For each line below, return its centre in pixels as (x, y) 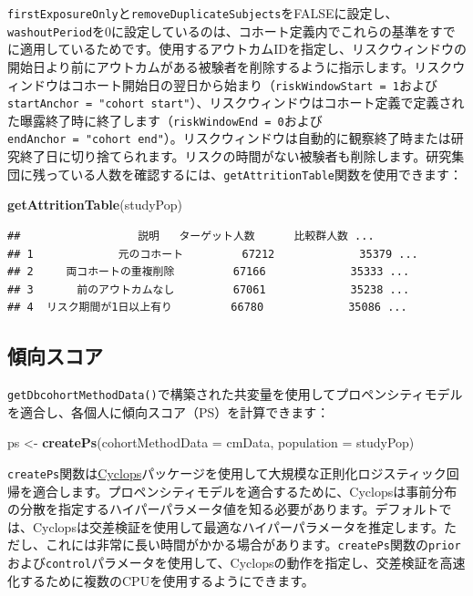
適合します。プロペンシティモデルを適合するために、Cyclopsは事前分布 (245, 491)
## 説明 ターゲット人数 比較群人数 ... (191, 236)
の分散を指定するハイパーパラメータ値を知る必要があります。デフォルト (223, 509)
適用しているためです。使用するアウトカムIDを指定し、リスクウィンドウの (243, 49)
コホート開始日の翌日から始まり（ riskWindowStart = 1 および (254, 84)
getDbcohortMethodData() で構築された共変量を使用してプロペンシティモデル (235, 394)
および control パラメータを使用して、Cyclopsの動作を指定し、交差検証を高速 (236, 563)
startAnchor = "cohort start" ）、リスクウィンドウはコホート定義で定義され (236, 103)
